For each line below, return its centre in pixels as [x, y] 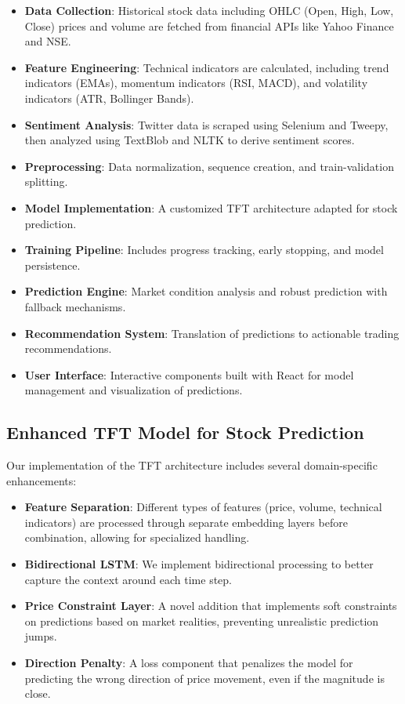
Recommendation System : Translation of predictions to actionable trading [212, 333]
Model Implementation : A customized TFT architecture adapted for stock [211, 207]
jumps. [41, 636]
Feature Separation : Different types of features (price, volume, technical [203, 507]
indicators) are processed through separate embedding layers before [186, 522]
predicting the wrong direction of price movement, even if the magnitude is [204, 678]
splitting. [46, 181]
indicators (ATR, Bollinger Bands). [109, 98]
